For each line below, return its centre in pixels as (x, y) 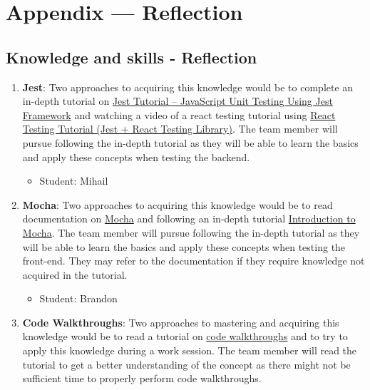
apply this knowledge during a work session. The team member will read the (190, 350)
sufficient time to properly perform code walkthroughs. (142, 378)
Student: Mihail (74, 181)
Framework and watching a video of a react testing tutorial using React (179, 114)
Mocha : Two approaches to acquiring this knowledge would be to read (178, 204)
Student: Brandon (78, 298)
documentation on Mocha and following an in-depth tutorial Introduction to (189, 219)
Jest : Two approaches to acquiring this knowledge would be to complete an (188, 87)
